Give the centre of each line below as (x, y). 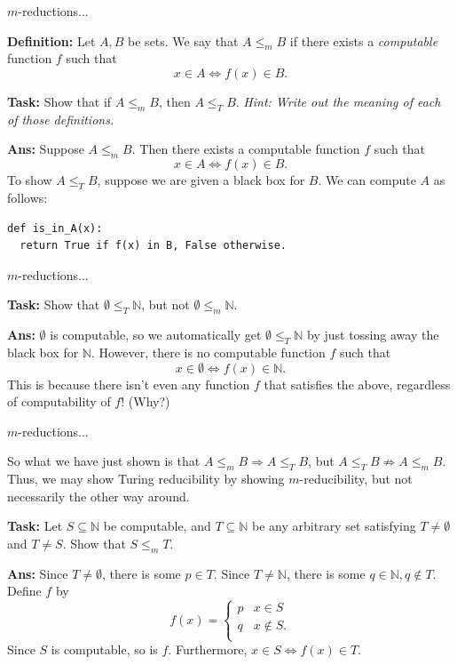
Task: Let (35, 526)
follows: (28, 197)
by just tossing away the (373, 335)
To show (30, 180)
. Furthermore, (208, 649)
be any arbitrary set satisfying (334, 526)
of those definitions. (61, 119)
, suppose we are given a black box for (201, 180)
